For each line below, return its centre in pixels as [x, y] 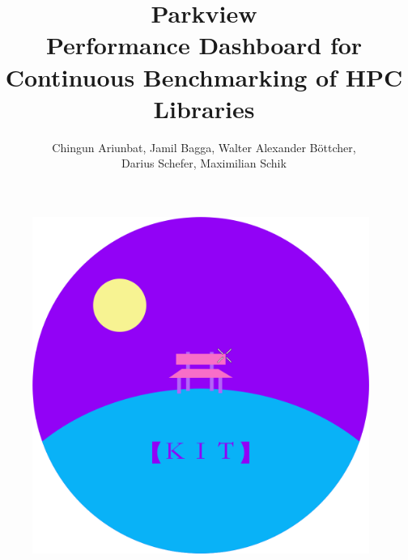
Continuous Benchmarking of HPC [204, 76]
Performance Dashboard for [204, 45]
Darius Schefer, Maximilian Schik [204, 163]
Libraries [204, 108]
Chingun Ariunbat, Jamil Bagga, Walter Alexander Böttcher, [204, 147]
